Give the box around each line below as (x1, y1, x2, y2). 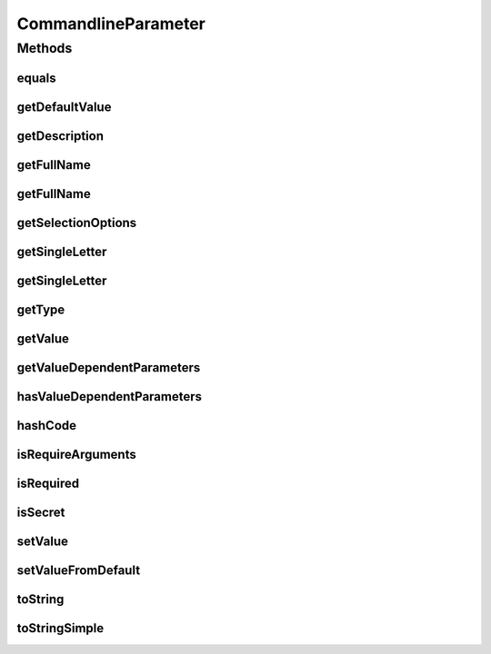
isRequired (16, 475, 80, 490)
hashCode (16, 418, 77, 433)
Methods (16, 40, 73, 56)
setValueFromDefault (16, 562, 141, 578)
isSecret (16, 504, 65, 520)
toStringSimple (16, 620, 105, 636)
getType (16, 302, 65, 317)
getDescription (16, 128, 105, 144)
